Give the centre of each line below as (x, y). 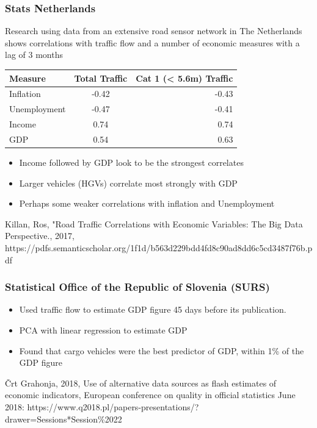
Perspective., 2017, (40, 236)
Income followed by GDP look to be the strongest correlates (131, 162)
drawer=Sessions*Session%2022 (64, 419)
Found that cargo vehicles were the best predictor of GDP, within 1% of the (162, 350)
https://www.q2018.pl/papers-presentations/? (113, 406)
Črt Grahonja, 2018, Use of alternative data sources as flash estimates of (141, 383)
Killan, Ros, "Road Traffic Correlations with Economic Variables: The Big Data (154, 223)
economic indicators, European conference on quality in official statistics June (150, 395)
